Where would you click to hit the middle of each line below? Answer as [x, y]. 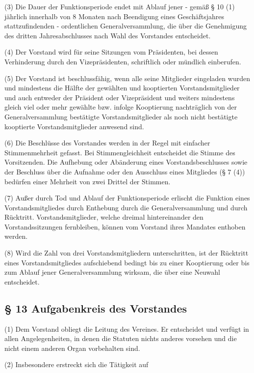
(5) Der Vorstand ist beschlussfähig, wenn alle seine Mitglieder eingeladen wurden [127, 78]
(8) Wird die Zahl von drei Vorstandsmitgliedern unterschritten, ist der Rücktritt [127, 253]
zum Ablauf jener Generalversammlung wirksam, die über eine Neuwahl [112, 272]
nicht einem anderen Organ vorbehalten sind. [72, 348]
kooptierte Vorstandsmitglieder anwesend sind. [74, 126]
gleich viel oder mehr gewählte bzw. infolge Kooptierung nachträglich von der [121, 107]
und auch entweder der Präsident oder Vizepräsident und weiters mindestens [120, 97]
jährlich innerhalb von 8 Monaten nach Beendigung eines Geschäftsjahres [114, 16]
